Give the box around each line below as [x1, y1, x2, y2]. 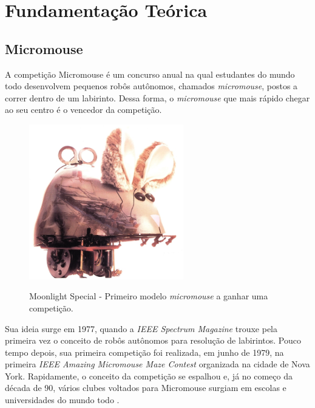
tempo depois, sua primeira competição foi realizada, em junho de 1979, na [5, 345, 284, 358]
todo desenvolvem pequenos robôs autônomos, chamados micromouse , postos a [5, 80, 298, 92]
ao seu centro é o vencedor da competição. [5, 103, 162, 116]
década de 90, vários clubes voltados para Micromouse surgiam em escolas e [5, 381, 286, 394]
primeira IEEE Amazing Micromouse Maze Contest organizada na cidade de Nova [5, 358, 310, 370]
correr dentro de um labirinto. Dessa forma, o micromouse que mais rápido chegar [5, 91, 310, 104]
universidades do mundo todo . [5, 393, 120, 406]
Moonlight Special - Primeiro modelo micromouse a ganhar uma [29, 290, 268, 302]
